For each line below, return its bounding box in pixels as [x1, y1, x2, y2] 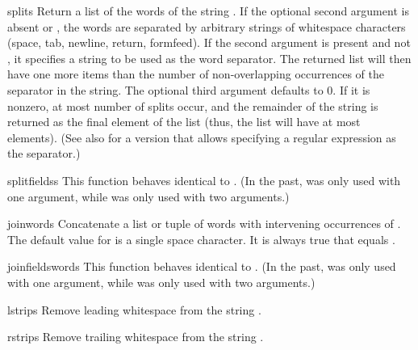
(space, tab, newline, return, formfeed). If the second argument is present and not [7, 34, 411, 51]
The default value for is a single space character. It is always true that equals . [7, 230, 395, 247]
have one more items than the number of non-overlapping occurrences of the [7, 65, 384, 82]
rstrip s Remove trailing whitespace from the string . [7, 328, 264, 345]
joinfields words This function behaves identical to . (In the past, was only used [7, 258, 396, 275]
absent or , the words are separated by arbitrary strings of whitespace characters [7, 18, 406, 35]
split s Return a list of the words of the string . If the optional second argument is [7, 2, 409, 19]
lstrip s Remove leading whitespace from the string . [7, 301, 261, 318]
